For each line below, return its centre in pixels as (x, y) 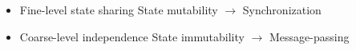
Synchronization (282, 10)
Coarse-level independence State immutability (132, 36)
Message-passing (309, 36)
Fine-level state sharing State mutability (119, 10)
